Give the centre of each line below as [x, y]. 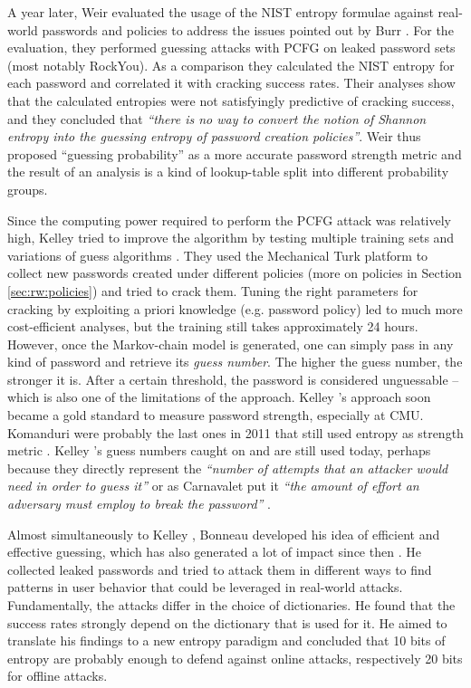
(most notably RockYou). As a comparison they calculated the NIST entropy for [231, 65]
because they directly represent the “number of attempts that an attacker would [228, 468]
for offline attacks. [58, 676]
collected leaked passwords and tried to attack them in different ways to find [220, 569]
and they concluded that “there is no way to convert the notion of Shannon [217, 118]
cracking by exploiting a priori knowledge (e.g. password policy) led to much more [235, 308]
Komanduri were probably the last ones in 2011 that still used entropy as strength [235, 432]
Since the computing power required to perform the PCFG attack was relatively [230, 220]
